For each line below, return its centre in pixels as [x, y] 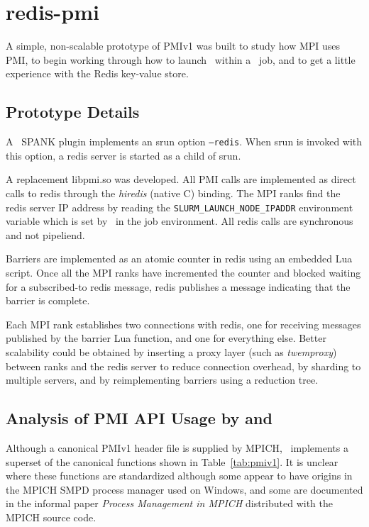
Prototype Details [73, 112]
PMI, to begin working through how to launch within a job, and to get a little [181, 59]
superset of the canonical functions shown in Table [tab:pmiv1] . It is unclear [172, 461]
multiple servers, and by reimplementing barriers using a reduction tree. [162, 380]
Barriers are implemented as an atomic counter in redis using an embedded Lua [179, 259]
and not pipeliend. [45, 234]
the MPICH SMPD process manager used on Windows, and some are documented [184, 489]
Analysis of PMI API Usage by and [139, 418]
